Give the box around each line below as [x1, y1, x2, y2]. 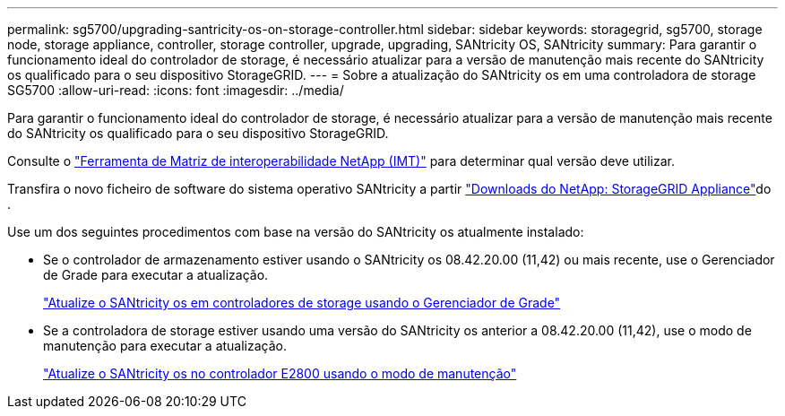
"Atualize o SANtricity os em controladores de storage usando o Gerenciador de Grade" [43, 295, 561, 310]
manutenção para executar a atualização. [43, 338, 288, 353]
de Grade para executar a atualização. [43, 267, 269, 282]
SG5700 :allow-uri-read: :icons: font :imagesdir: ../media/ [7, 82, 344, 98]
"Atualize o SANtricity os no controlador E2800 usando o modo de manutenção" [43, 366, 517, 381]
